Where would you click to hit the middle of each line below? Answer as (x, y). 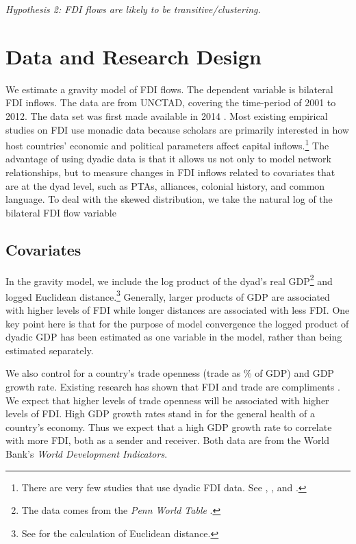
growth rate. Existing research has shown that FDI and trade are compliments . (173, 386)
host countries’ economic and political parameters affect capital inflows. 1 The (167, 144)
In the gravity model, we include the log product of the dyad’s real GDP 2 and (169, 280)
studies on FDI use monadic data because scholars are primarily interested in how (177, 129)
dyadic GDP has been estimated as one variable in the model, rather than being (174, 337)
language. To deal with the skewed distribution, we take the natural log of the (169, 199)
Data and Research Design (133, 56)
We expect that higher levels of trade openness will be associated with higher (167, 400)
